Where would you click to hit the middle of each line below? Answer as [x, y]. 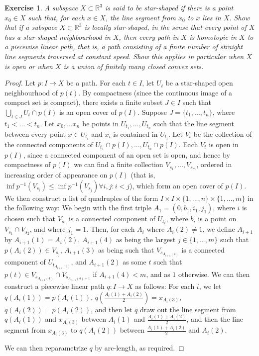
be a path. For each [96, 83]
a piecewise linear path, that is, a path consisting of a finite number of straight [124, 46]
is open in [224, 144]
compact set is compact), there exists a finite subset [84, 102]
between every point [35, 133]
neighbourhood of [31, 92]
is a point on [217, 219]
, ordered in [214, 164]
